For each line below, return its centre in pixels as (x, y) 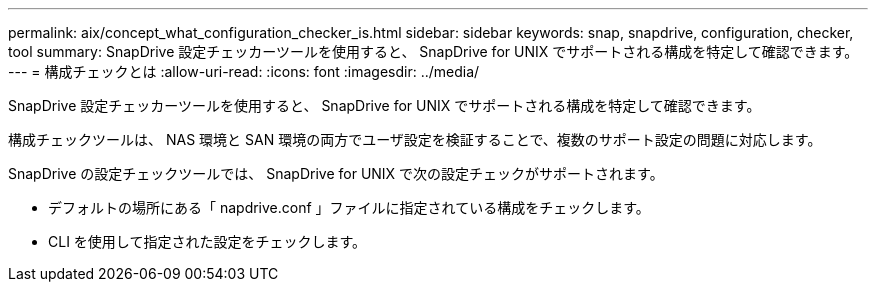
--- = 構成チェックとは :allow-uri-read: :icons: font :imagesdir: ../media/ (244, 71)
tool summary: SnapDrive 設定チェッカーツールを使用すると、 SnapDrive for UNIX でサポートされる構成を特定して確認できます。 (433, 51)
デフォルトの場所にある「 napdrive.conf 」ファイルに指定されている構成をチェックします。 (349, 207)
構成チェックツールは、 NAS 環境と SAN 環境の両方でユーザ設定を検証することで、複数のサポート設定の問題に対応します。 (415, 139)
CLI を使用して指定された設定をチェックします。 (207, 241)
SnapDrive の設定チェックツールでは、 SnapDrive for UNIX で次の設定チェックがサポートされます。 (336, 173)
